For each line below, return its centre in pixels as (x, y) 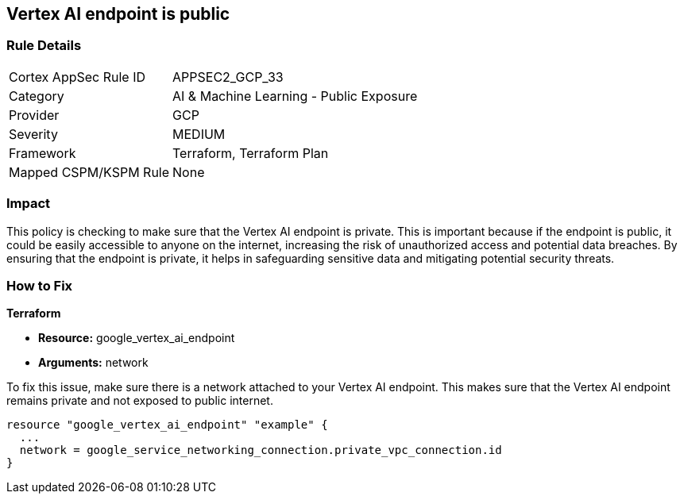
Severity (33, 134)
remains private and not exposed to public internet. (140, 401)
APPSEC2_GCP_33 (228, 77)
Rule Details (44, 46)
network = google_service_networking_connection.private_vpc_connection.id (261, 450)
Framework (43, 153)
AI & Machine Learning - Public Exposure (295, 96)
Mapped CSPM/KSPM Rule (89, 172)
